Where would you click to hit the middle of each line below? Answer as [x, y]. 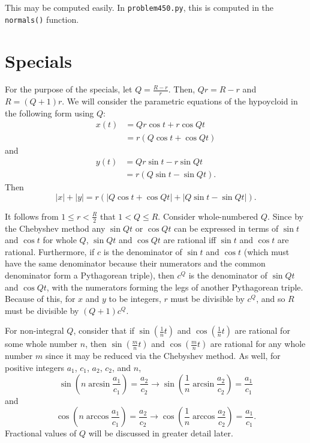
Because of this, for [40, 299]
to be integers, [135, 299]
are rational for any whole [258, 344]
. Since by [285, 216]
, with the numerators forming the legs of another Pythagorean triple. [175, 287]
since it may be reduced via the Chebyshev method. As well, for [163, 356]
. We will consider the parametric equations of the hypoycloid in [180, 101]
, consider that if [104, 330]
